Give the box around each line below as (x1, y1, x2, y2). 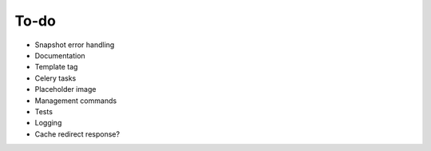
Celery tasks (34, 73, 77, 83)
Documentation (34, 50, 85, 60)
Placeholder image (34, 85, 97, 94)
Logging (34, 118, 62, 128)
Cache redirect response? (34, 129, 120, 139)
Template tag (34, 62, 78, 72)
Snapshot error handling (34, 40, 115, 50)
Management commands (34, 96, 117, 105)
